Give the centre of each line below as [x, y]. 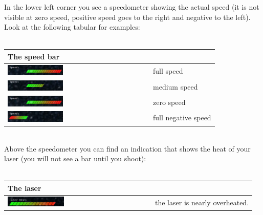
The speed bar [34, 56]
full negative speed [182, 117]
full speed [168, 71]
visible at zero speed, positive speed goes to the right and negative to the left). [127, 17]
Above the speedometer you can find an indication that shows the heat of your [127, 148]
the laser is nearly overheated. [202, 202]
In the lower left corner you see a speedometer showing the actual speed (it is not [132, 7]
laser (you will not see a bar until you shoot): [75, 158]
